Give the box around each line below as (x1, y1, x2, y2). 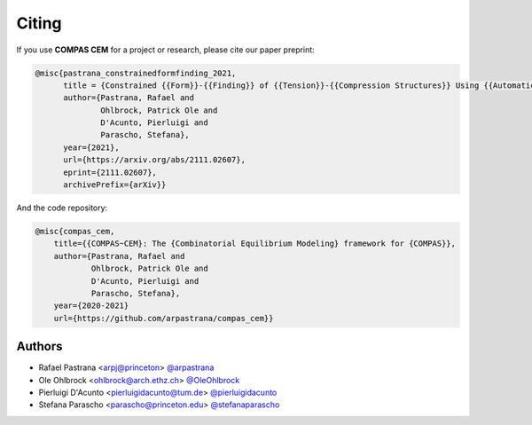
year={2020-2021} (53, 301, 129, 311)
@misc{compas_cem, (35, 226, 115, 237)
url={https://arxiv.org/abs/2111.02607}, (63, 155, 246, 165)
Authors (16, 339, 63, 354)
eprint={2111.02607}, (63, 167, 157, 177)
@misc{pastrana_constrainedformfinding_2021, (35, 67, 237, 78)
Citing (16, 13, 62, 33)
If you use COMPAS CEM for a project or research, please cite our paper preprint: (16, 44, 315, 55)
